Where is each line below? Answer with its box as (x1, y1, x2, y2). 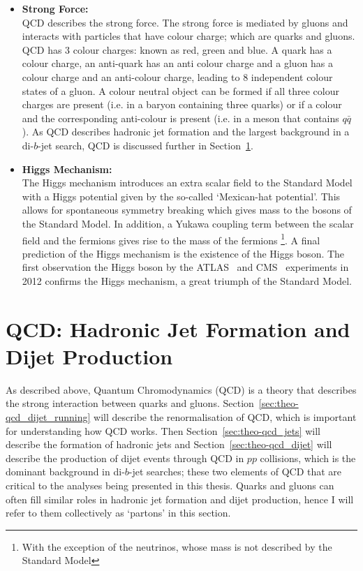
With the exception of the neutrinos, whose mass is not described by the (22, 539, 332, 554)
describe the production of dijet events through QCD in (6, 450, 244, 465)
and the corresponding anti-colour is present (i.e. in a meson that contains (22, 110, 339, 125)
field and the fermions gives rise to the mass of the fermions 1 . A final (22, 230, 320, 247)
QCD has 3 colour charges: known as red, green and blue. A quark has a (22, 42, 332, 57)
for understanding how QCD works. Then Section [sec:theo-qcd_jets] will (6, 423, 320, 438)
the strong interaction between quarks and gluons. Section (6, 396, 254, 410)
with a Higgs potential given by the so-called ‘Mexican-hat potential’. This (22, 188, 341, 203)
